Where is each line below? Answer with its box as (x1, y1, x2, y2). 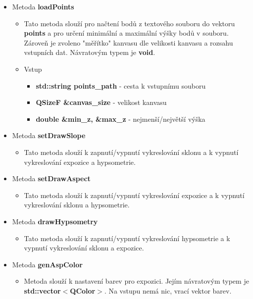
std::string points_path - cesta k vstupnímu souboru (36, 80, 206, 91)
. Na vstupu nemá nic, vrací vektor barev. (104, 285, 232, 296)
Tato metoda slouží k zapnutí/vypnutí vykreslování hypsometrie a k (24, 233, 230, 243)
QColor (70, 285, 96, 296)
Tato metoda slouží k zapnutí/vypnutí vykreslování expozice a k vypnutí (24, 190, 245, 200)
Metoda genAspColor (12, 259, 83, 269)
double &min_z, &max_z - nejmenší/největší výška (36, 113, 205, 124)
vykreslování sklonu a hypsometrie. (24, 199, 130, 210)
